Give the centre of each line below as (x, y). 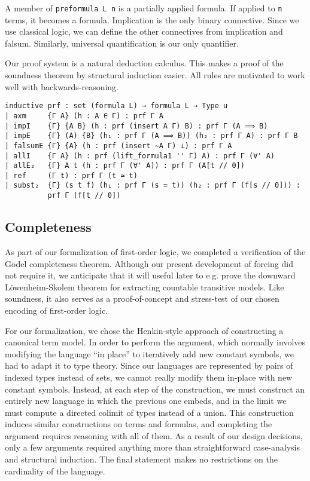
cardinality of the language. (55, 471)
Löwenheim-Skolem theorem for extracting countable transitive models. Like (145, 287)
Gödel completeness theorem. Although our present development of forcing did (149, 263)
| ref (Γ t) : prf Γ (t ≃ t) (71, 175)
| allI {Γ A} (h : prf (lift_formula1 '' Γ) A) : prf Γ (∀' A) (140, 156)
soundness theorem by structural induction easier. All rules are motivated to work (155, 75)
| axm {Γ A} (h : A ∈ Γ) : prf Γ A (84, 116)
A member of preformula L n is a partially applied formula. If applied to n (144, 8)
